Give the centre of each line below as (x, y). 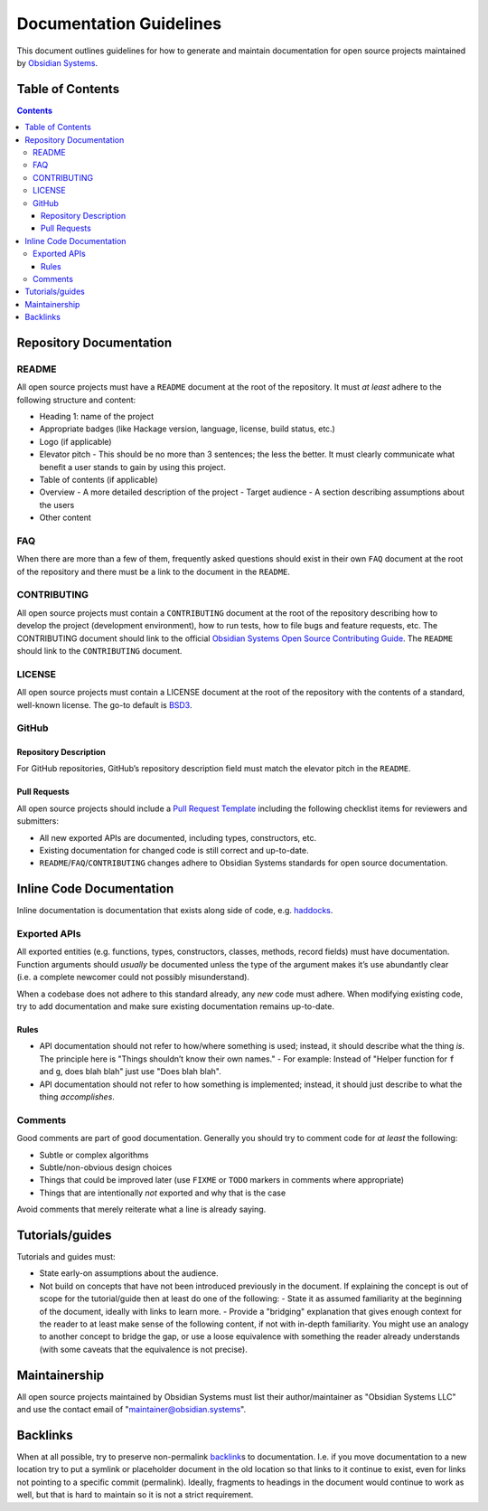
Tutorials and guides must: (66, 1256)
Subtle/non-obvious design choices (106, 1167)
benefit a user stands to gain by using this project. (132, 467)
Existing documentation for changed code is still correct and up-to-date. (174, 851)
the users (57, 505)
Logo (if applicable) (75, 441)
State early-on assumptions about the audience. (129, 1273)
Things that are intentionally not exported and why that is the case (163, 1193)
